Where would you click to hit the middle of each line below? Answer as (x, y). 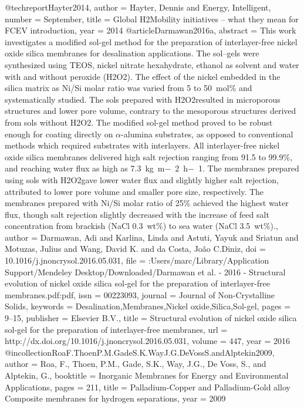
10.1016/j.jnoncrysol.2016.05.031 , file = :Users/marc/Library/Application (137, 260)
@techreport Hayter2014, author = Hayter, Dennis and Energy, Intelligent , (138, 7)
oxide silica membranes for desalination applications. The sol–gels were (132, 53)
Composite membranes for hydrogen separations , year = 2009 (115, 398)
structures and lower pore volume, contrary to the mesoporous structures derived (151, 111)
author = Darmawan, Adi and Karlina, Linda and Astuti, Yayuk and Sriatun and (152, 237)
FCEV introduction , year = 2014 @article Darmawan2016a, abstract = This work (151, 30)
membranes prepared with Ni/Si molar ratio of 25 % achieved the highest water (147, 203)
